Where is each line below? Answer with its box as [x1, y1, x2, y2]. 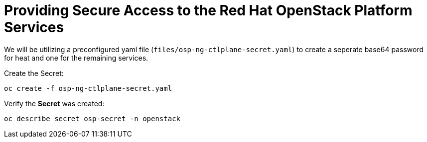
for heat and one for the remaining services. [4, 53, 148, 62]
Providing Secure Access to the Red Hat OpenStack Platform [4, 2, 413, 19]
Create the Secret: [4, 69, 64, 77]
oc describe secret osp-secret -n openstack [4, 114, 181, 123]
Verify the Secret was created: [4, 99, 105, 108]
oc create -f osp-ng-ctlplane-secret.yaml [4, 84, 172, 92]
